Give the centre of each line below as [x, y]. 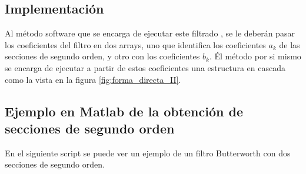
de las [290, 44]
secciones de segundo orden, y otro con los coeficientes [102, 56]
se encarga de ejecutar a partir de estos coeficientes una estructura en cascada [145, 67]
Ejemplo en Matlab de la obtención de [124, 111]
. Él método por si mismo [255, 56]
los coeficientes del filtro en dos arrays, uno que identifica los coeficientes [135, 44]
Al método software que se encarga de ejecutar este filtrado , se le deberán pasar [150, 33]
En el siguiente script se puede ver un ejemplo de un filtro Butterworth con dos [148, 153]
